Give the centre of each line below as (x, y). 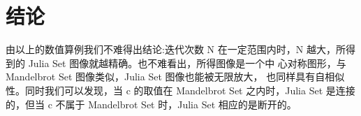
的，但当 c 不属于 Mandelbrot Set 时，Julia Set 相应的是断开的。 (151, 104)
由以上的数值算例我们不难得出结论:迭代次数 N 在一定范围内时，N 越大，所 (176, 49)
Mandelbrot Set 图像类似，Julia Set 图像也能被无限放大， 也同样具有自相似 (175, 77)
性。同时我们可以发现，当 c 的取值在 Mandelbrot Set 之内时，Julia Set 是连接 (180, 90)
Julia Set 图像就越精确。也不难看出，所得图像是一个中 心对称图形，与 (187, 63)
